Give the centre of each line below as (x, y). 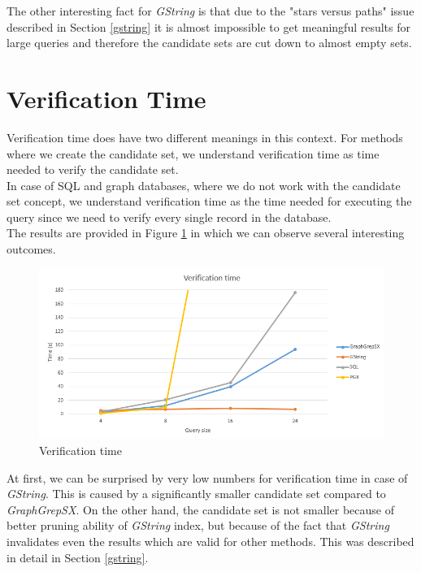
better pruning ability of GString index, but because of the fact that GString (198, 525)
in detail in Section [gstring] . (78, 557)
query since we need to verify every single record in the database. (169, 217)
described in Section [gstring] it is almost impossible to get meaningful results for (209, 26)
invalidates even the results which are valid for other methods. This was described (210, 541)
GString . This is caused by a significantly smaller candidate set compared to (196, 494)
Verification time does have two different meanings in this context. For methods (205, 137)
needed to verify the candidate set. (93, 169)
